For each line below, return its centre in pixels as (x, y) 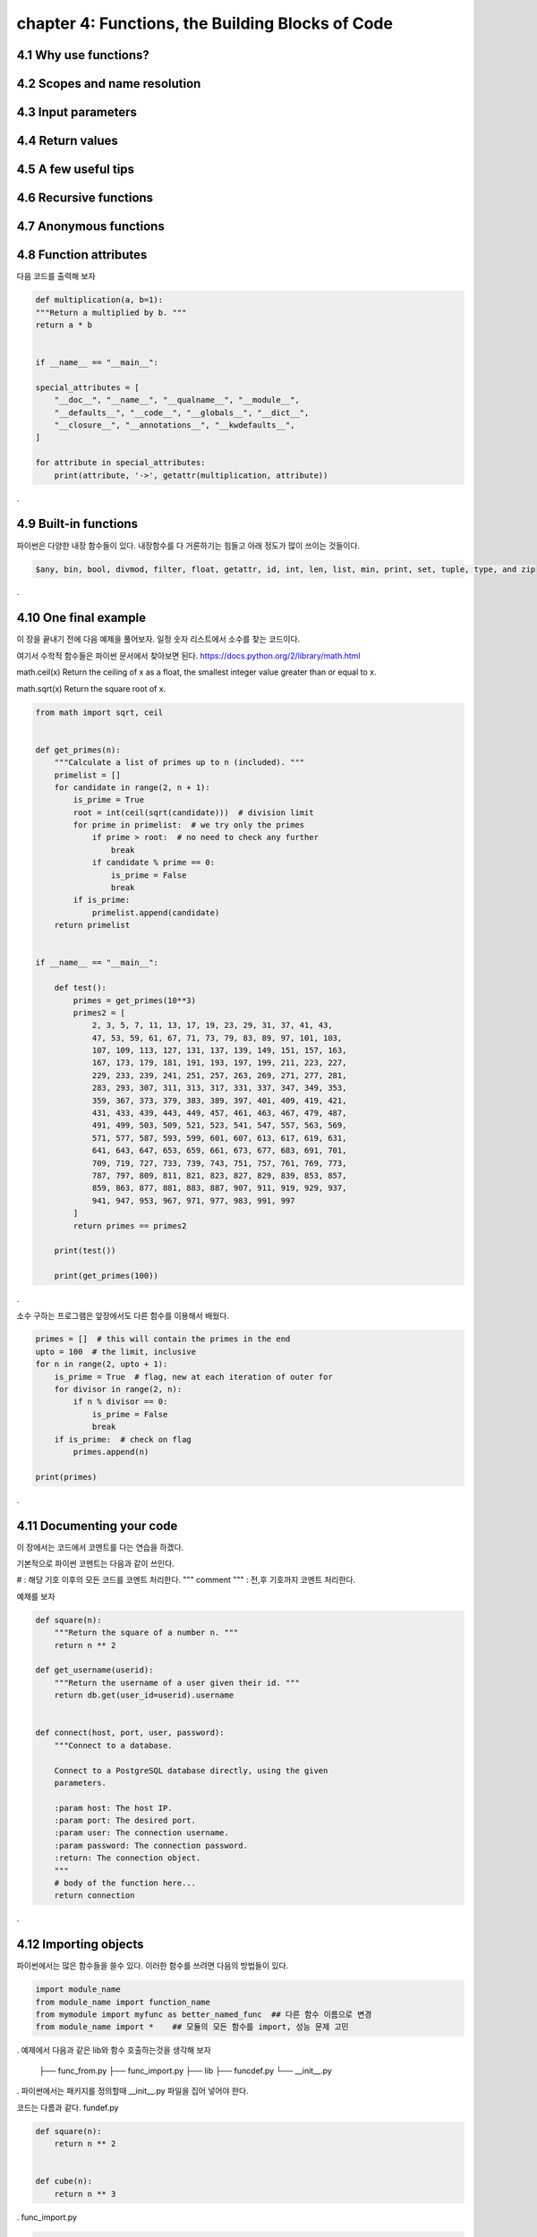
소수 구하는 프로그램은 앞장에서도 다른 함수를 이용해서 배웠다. (123, 1315)
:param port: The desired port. (125, 1820)
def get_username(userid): (94, 1670)
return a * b (64, 325)
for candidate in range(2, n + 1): (132, 787)
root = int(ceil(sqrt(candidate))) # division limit (193, 812)
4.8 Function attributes (82, 255)
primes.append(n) (111, 1452)
